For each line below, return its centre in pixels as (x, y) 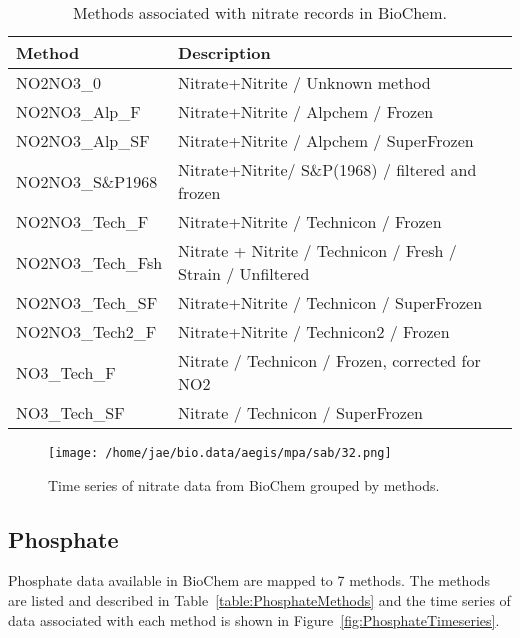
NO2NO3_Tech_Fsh (89, 262)
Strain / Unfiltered (244, 273)
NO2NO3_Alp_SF (83, 140)
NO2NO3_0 (58, 82)
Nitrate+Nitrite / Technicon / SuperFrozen (330, 302)
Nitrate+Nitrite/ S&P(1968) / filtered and (327, 169)
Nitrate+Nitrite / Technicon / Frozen (310, 221)
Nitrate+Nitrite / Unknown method (304, 82)
